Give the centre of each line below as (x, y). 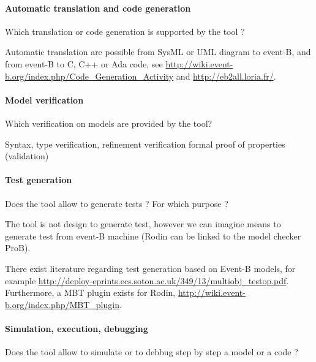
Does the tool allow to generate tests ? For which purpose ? (117, 203)
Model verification (44, 100)
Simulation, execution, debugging (77, 328)
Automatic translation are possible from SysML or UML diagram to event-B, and (158, 52)
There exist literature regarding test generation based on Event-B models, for (150, 268)
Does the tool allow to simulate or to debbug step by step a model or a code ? (152, 352)
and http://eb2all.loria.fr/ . (226, 76)
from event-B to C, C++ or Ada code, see (84, 63)
